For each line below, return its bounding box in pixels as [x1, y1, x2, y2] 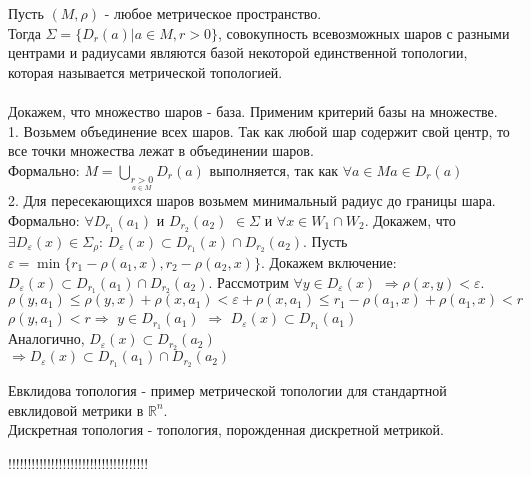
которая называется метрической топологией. [8, 61, 283, 82]
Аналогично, [8, 328, 85, 349]
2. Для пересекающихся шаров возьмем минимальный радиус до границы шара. [8, 190, 496, 211]
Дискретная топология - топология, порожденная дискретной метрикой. [8, 419, 444, 440]
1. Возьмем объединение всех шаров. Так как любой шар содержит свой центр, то [8, 120, 510, 141]
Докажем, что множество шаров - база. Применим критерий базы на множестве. [8, 100, 498, 121]
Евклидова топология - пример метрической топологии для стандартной [8, 380, 447, 401]
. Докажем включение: [260, 252, 397, 273]
